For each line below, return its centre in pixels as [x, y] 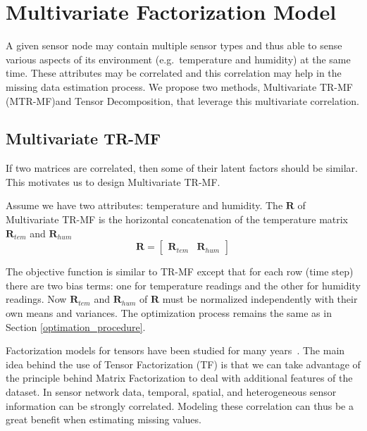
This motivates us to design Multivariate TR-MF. [113, 181]
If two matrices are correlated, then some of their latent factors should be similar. [182, 168]
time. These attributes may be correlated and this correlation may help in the [174, 73]
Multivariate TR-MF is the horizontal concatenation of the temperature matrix [177, 219]
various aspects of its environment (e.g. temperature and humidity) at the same [178, 59]
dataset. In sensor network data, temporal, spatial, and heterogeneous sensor [171, 392]
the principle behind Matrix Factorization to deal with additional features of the [179, 378]
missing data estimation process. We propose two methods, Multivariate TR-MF [179, 86]
